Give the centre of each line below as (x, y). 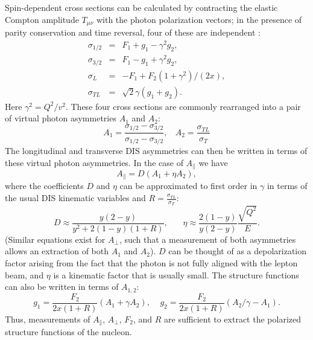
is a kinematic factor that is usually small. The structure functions (176, 274)
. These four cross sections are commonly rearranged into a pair (183, 106)
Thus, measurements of (48, 319)
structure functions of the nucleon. (68, 332)
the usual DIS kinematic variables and (75, 198)
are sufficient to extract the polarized (232, 319)
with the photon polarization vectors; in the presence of (199, 19)
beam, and (24, 274)
